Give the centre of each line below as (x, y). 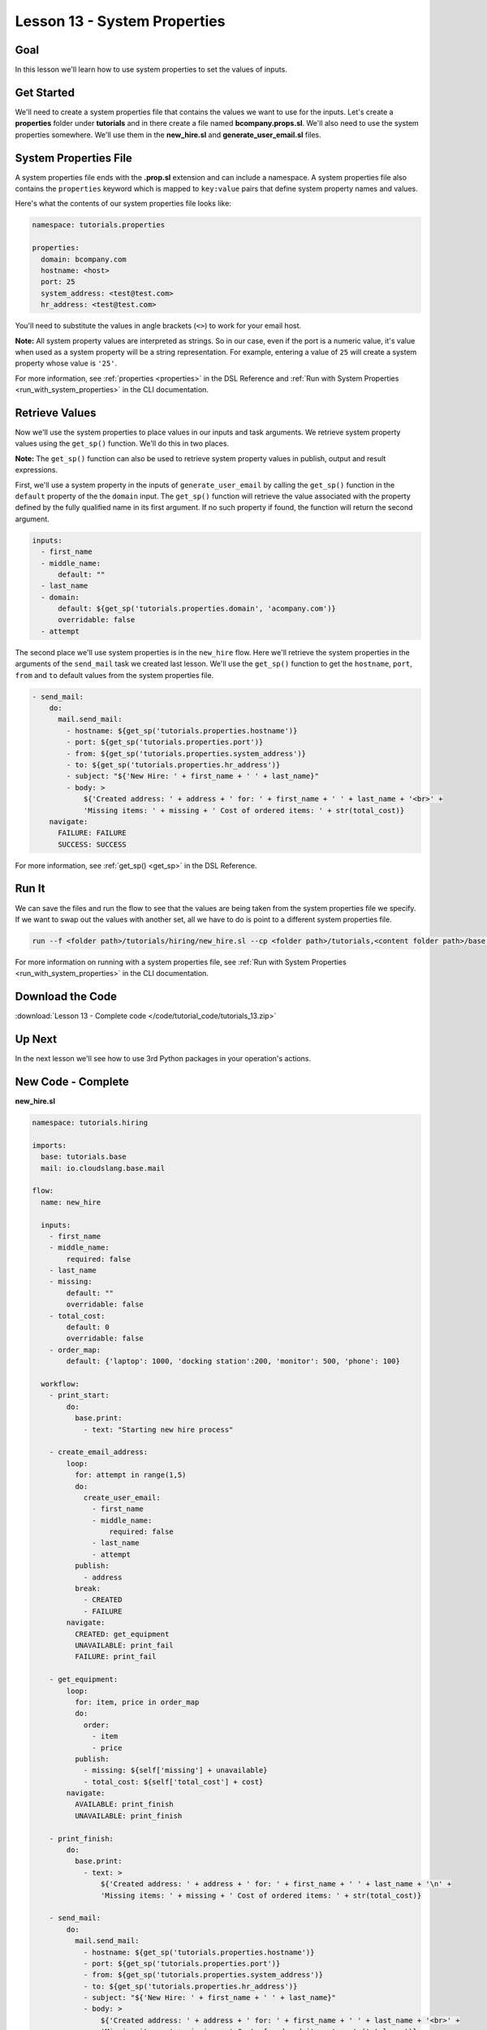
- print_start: (79, 1395)
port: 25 (58, 282)
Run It (30, 889)
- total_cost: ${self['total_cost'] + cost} (173, 1782)
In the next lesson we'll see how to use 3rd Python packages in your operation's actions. (163, 1059)
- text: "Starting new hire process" (158, 1430)
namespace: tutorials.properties (99, 225)
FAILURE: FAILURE (93, 833)
